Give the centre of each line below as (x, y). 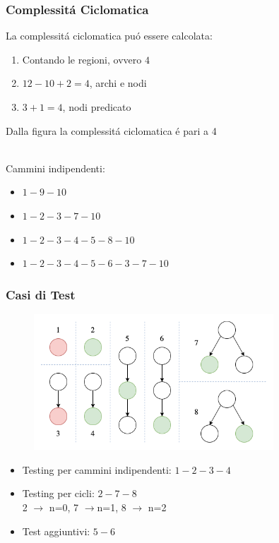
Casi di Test (41, 294)
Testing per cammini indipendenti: (97, 469)
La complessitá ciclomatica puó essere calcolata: (109, 36)
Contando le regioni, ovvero (82, 59)
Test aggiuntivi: (56, 531)
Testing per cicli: (58, 493)
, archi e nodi (118, 83)
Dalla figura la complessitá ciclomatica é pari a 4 (111, 130)
